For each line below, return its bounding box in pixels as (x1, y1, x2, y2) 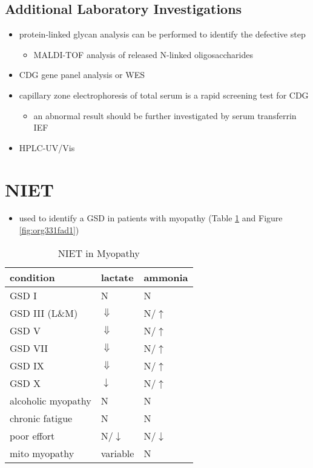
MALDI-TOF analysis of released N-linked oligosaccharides (33, 48, 253, 60)
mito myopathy (10, 446, 74, 460)
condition (10, 270, 55, 284)
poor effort (10, 428, 55, 443)
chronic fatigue (10, 411, 73, 425)
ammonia (143, 270, 188, 284)
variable (100, 446, 134, 460)
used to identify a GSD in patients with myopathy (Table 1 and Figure (19, 212, 283, 224)
